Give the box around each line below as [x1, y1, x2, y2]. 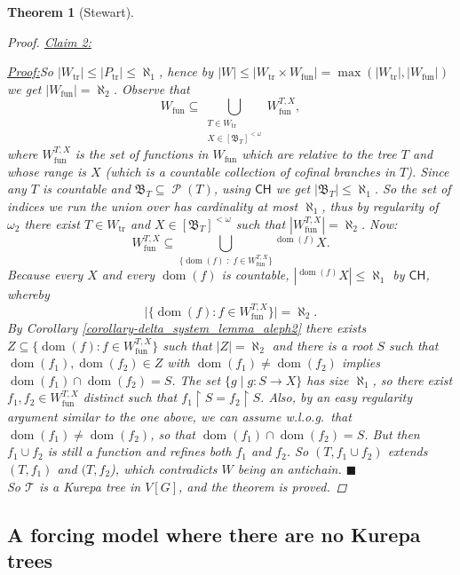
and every [101, 265, 155, 284]
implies [341, 353, 380, 372]
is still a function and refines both [47, 442, 232, 461]
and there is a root [272, 335, 373, 354]
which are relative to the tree [242, 145, 397, 163]
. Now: [361, 214, 398, 232]
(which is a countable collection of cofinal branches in [105, 161, 396, 180]
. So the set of [374, 179, 451, 198]
